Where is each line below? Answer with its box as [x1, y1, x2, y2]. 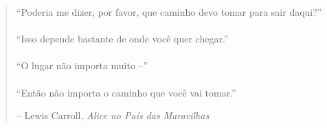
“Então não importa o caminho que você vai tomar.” [16, 85, 236, 99]
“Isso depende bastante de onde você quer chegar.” [16, 31, 229, 46]
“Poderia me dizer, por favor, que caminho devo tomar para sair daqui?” [16, 5, 322, 18]
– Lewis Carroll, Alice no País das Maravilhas [16, 108, 210, 123]
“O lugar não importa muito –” [16, 58, 148, 73]
